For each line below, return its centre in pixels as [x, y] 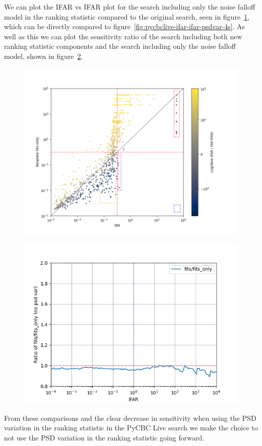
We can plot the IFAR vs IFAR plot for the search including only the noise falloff [130, 7]
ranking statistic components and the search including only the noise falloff [120, 46]
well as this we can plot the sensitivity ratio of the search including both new [123, 36]
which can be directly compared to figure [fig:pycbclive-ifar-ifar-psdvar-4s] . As [125, 26]
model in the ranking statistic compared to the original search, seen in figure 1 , [127, 16]
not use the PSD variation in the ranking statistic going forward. [104, 437]
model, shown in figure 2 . [44, 56]
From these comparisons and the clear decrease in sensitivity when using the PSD [130, 418]
